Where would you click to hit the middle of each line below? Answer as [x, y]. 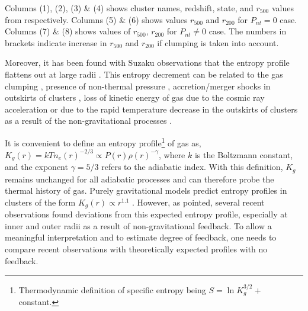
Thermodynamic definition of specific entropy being [112, 289]
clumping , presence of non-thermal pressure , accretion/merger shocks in [138, 86]
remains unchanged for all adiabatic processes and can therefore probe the [139, 179]
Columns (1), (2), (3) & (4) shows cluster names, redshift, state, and [129, 8]
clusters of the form [40, 202]
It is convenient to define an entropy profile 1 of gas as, [103, 142]
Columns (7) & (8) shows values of [68, 31]
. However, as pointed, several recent [198, 202]
